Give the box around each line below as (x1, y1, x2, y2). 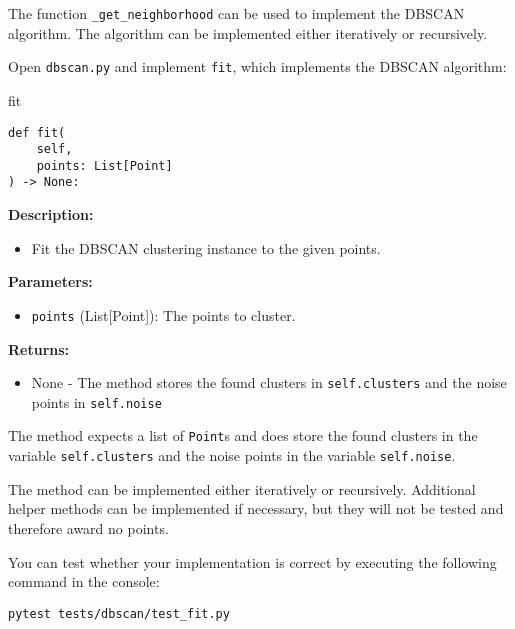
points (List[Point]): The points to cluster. (31, 304, 296, 325)
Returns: (8, 338, 70, 359)
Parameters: (8, 271, 93, 292)
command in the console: (8, 571, 160, 592)
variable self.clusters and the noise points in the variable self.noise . (8, 445, 456, 466)
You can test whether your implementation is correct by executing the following (8, 551, 497, 572)
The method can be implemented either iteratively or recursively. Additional (8, 478, 476, 499)
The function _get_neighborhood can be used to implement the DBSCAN (8, 3, 465, 23)
